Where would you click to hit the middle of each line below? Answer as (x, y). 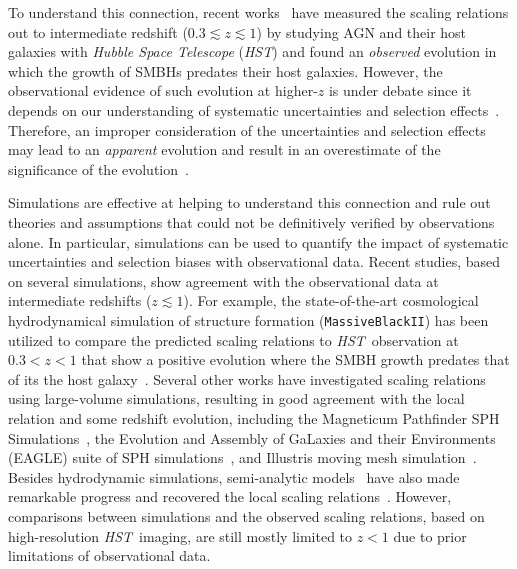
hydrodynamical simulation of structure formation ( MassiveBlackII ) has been (248, 319)
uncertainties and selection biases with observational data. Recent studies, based (254, 261)
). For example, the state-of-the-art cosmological (331, 300)
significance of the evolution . (98, 168)
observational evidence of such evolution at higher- (163, 90)
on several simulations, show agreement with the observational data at (223, 280)
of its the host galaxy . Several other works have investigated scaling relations (247, 378)
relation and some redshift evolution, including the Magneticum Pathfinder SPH (254, 417)
